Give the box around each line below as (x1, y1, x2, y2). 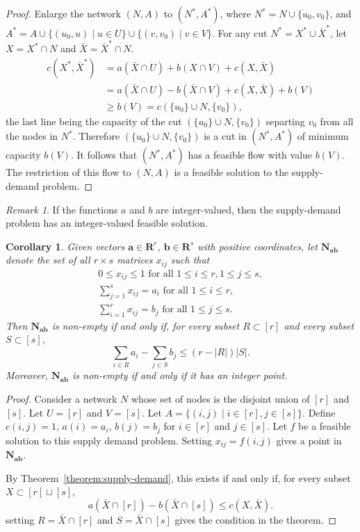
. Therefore (72, 129, 120, 143)
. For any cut (211, 25, 268, 40)
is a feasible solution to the (174, 165, 289, 179)
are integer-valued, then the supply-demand (156, 202, 341, 216)
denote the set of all (6, 252, 90, 267)
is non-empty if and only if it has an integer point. (72, 368, 288, 382)
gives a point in (276, 433, 342, 447)
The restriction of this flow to (6, 165, 131, 179)
